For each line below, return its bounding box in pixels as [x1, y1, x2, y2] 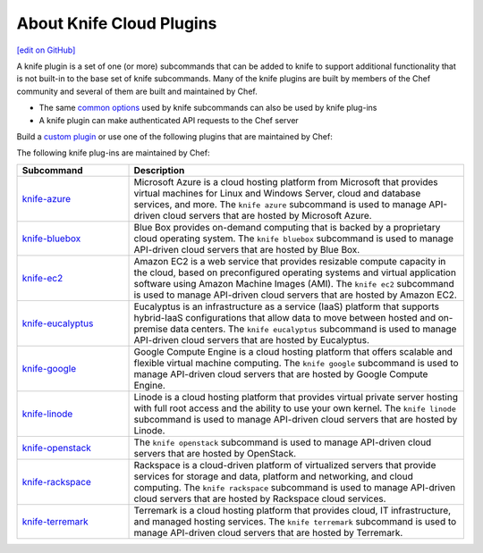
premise [133, 323, 169, 335]
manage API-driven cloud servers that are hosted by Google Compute [133, 367, 428, 380]
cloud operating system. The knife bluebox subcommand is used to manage [133, 232, 454, 245]
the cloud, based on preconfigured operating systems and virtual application [133, 266, 456, 279]
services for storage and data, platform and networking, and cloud [133, 470, 413, 482]
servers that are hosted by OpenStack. [133, 447, 297, 459]
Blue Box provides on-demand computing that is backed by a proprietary [133, 221, 441, 233]
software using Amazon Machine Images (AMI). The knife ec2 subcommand [133, 277, 455, 289]
